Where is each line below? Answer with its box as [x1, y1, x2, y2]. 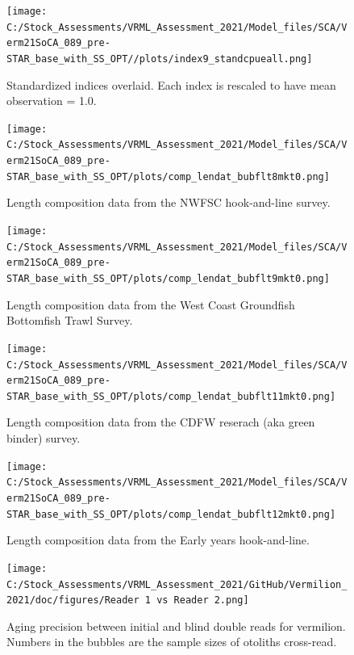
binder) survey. [6, 430, 81, 447]
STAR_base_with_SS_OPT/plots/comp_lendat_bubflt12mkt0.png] [6, 508, 336, 520]
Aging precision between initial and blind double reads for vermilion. [6, 617, 346, 634]
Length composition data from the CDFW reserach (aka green [6, 414, 315, 430]
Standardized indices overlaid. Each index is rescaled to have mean [6, 76, 336, 93]
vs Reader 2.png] [156, 594, 249, 607]
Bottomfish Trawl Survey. [6, 312, 133, 329]
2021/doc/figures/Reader [6, 594, 140, 607]
